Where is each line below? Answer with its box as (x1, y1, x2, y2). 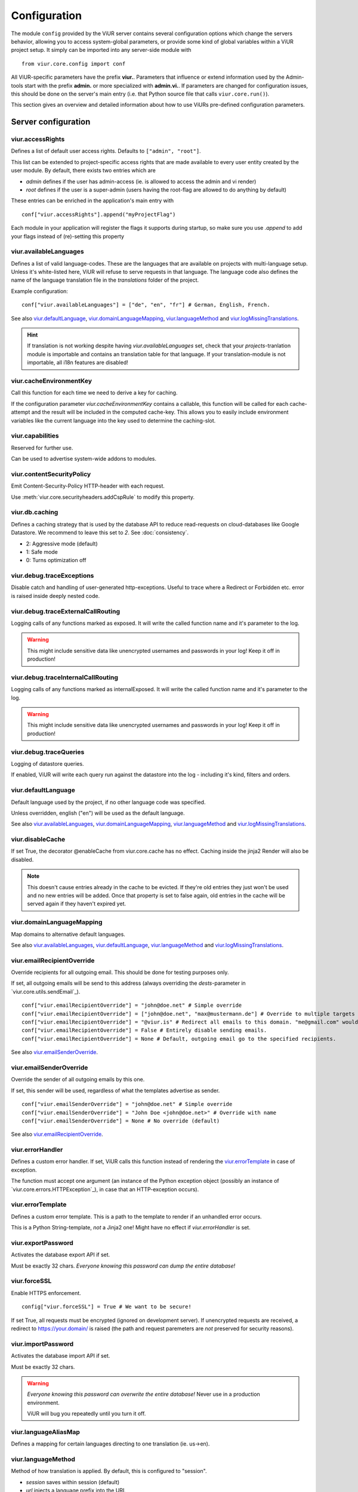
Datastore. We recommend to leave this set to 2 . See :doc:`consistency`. (11, 529, 189, 537)
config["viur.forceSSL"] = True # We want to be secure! (21, 1303, 192, 1310)
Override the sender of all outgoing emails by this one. (11, 1076, 145, 1083)
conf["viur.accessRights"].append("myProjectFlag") (21, 211, 176, 218)
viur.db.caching (11, 508, 58, 516)
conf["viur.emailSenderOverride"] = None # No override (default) (21, 1117, 220, 1124)
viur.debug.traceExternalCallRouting (11, 607, 121, 615)
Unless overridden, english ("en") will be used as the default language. (11, 809, 185, 816)
